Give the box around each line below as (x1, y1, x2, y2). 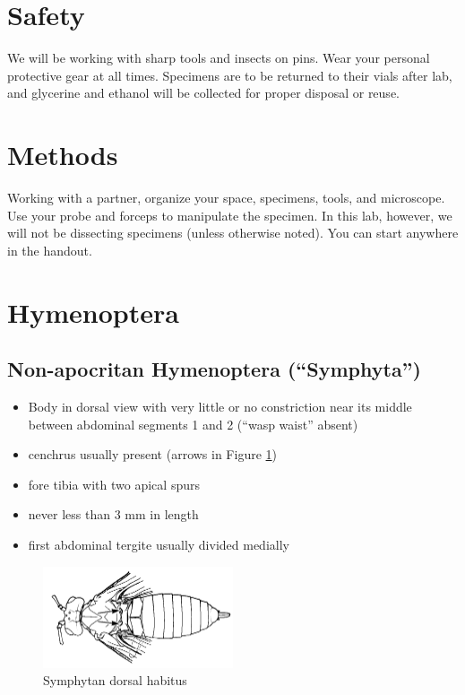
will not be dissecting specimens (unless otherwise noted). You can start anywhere (7, 223, 459, 242)
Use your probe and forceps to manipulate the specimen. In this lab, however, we (7, 205, 452, 224)
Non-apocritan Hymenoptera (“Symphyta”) (7, 355, 421, 383)
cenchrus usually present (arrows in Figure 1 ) (28, 445, 278, 464)
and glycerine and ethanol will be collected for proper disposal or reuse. (7, 83, 400, 102)
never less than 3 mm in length (28, 505, 199, 524)
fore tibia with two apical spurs (28, 474, 200, 493)
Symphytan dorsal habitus (43, 671, 187, 690)
